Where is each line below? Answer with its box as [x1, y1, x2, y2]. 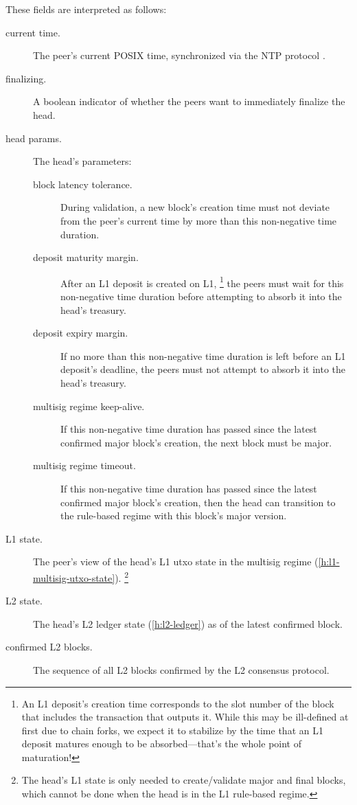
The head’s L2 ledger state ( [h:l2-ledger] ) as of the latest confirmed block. [33, 616, 343, 631]
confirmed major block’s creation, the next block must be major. [60, 435, 332, 449]
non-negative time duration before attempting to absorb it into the [60, 288, 342, 303]
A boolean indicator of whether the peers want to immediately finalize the [33, 94, 345, 109]
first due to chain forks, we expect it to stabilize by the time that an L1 [21, 723, 323, 737]
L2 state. [5, 593, 43, 608]
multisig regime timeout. [33, 458, 136, 473]
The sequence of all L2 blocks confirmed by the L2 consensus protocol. [33, 662, 330, 677]
